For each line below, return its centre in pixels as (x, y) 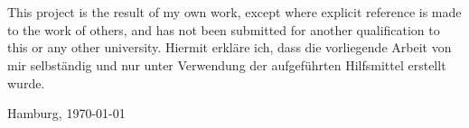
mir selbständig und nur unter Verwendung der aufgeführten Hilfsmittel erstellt (227, 64)
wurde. (26, 82)
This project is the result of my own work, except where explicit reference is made (234, 12)
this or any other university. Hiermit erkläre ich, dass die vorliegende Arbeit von (230, 47)
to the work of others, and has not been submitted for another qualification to (224, 29)
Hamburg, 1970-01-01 (66, 113)
